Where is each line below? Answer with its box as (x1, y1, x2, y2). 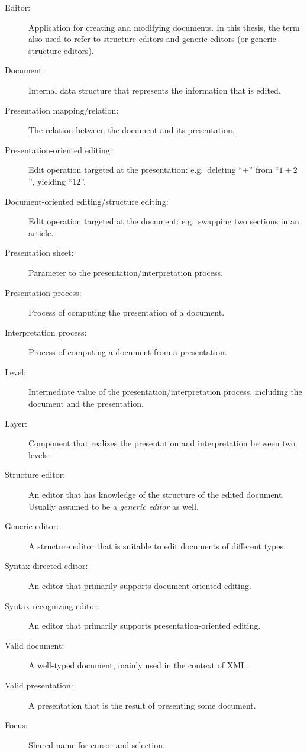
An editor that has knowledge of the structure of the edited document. (28, 488, 285, 501)
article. (28, 226, 54, 239)
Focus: (5, 719, 28, 731)
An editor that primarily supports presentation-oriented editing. (28, 619, 261, 632)
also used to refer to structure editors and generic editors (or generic (28, 33, 276, 45)
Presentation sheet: (5, 246, 74, 259)
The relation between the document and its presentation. (28, 124, 235, 136)
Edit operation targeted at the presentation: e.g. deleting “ (28, 163, 243, 176)
